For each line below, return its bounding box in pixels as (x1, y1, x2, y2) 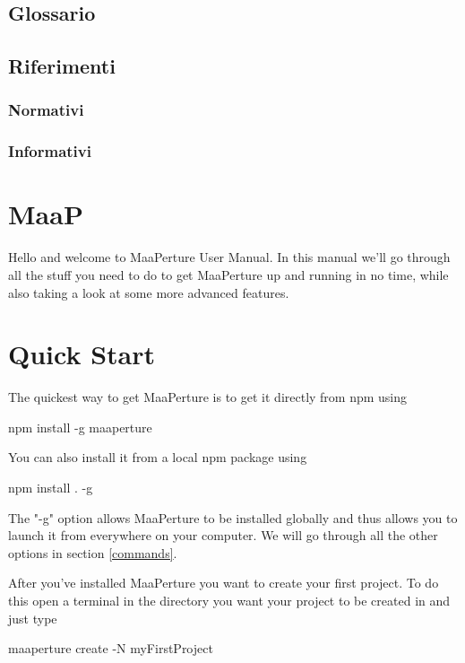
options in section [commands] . (8, 543, 177, 562)
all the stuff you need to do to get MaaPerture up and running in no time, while (8, 265, 449, 284)
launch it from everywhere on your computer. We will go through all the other (8, 526, 438, 545)
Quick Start (8, 336, 155, 372)
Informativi (8, 140, 91, 162)
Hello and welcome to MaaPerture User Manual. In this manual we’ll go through (8, 248, 451, 266)
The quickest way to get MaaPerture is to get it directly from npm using (8, 388, 408, 406)
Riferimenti (8, 52, 116, 80)
